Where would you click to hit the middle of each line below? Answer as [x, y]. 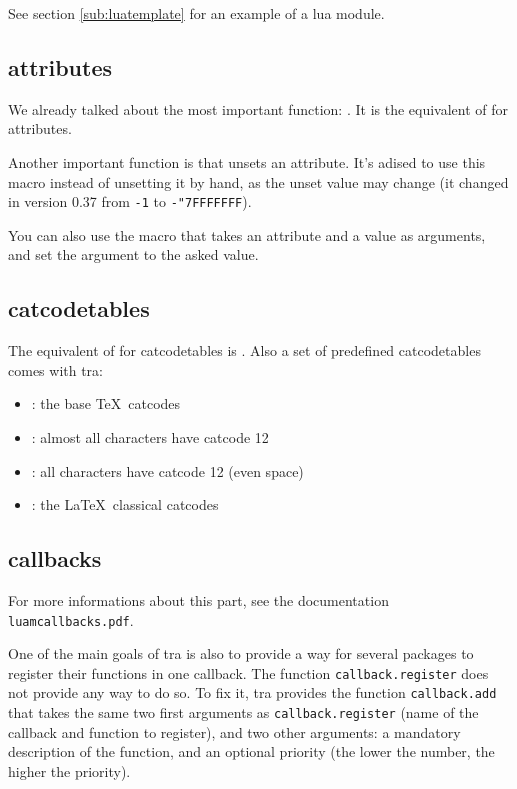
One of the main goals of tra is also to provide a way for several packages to [241, 653]
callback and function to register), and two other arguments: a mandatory [234, 731]
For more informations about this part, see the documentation [198, 599]
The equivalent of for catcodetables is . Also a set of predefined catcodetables [244, 350]
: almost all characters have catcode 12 [150, 437]
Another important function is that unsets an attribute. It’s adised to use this [247, 161]
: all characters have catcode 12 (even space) [167, 470]
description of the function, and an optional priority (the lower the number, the [251, 751]
